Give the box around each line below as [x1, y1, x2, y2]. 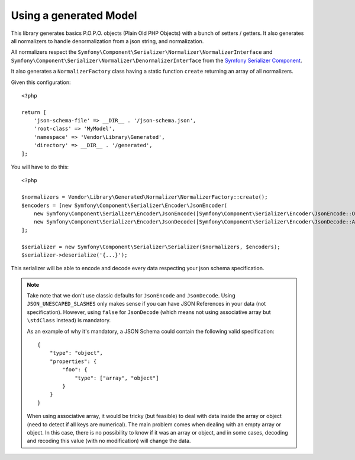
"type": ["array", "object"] [75, 374, 159, 381]
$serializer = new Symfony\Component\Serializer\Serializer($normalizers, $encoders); [21, 243, 280, 250]
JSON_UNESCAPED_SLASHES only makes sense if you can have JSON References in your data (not [27, 300, 266, 307]
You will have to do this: [11, 163, 69, 171]
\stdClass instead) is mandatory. [27, 317, 111, 324]
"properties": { [49, 358, 97, 365]
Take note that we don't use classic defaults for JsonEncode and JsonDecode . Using [27, 292, 235, 299]
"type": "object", [49, 349, 104, 357]
